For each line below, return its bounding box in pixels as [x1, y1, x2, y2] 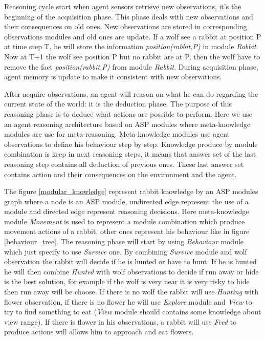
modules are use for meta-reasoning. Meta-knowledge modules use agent [4, 129, 230, 139]
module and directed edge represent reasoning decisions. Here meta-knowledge [4, 206, 249, 217]
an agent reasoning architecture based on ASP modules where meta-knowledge [4, 118, 251, 129]
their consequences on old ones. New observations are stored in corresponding [4, 21, 247, 32]
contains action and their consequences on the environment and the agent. [4, 168, 237, 179]
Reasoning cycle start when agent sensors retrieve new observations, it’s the [4, 1, 241, 11]
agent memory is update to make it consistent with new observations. [4, 71, 222, 82]
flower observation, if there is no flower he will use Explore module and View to [4, 296, 252, 307]
